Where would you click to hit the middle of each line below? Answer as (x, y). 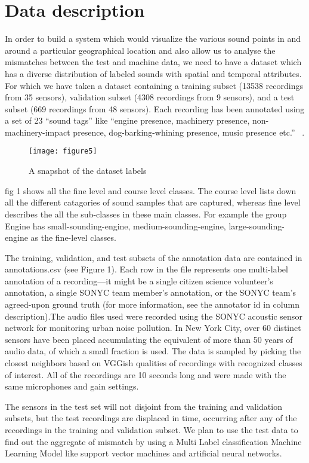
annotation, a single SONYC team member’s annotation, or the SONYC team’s (150, 292)
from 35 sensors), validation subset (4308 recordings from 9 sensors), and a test (150, 97)
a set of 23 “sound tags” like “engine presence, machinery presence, (127, 120)
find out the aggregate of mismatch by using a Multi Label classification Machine (153, 441)
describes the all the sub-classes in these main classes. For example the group (146, 214)
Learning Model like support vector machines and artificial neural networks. (143, 453)
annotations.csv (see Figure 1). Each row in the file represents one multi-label (146, 269)
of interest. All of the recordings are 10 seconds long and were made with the (146, 374)
